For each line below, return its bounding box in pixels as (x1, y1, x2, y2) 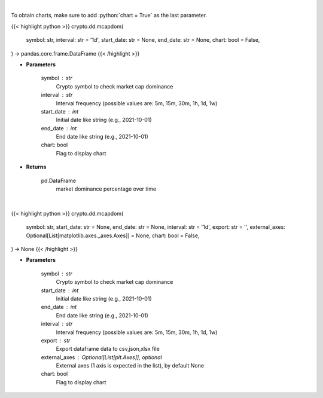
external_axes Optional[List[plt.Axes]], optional (41, 353, 163, 361)
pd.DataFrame (41, 177, 77, 184)
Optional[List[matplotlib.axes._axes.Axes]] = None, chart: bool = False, (26, 232, 200, 239)
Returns (26, 163, 47, 170)
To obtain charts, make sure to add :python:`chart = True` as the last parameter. (11, 12, 208, 19)
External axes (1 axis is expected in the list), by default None (56, 362, 205, 369)
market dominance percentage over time (56, 185, 157, 192)
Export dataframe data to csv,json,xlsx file (56, 345, 160, 353)
